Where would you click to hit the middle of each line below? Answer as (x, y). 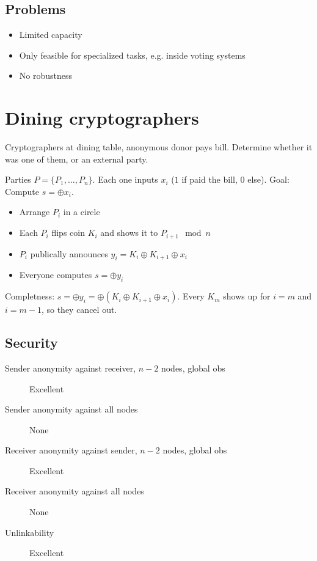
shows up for (247, 296)
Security (31, 343)
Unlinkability (30, 532)
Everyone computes (56, 275)
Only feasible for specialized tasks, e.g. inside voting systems (132, 55)
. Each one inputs (125, 179)
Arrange (35, 212)
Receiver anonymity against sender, (71, 450)
